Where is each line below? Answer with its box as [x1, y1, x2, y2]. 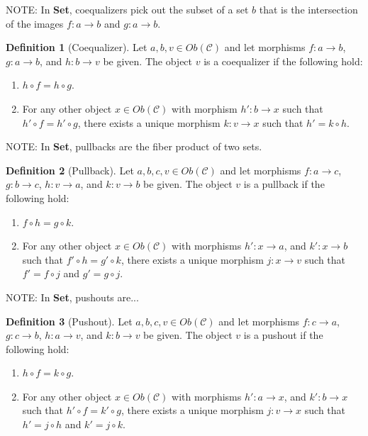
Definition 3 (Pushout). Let [6, 313, 133, 328]
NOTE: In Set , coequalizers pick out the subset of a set [6, 2, 249, 16]
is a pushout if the [243, 328, 323, 342]
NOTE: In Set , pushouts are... [6, 289, 139, 304]
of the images [6, 16, 64, 30]
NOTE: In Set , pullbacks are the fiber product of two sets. [6, 139, 262, 154]
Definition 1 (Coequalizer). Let [6, 40, 147, 55]
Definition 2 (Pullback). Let [6, 162, 134, 177]
